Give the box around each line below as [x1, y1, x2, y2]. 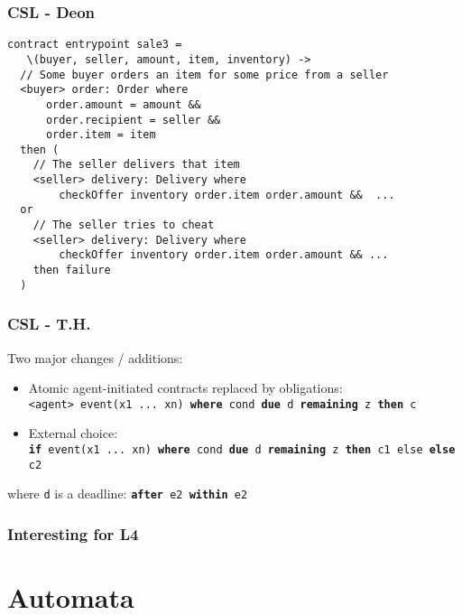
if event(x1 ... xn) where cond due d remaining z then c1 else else [28, 443, 456, 457]
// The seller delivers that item [32, 158, 240, 172]
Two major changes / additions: [7, 348, 183, 367]
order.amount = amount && [45, 98, 201, 111]
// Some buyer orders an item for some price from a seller [20, 68, 389, 81]
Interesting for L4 [7, 522, 139, 545]
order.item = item [45, 128, 156, 142]
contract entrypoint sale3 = [7, 38, 182, 51]
